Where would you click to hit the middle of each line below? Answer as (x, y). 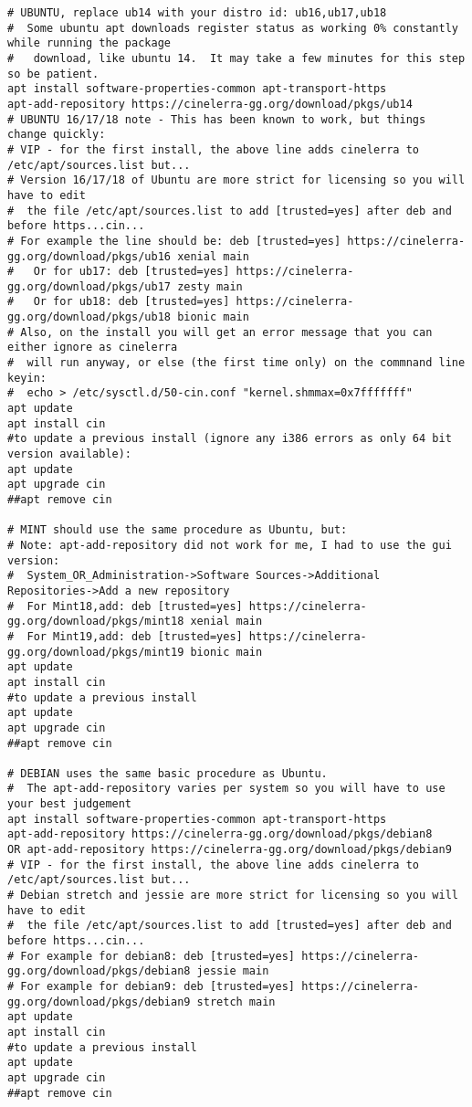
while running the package (89, 43)
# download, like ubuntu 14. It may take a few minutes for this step (236, 58)
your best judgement (70, 804)
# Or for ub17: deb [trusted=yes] (119, 272)
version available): (70, 454)
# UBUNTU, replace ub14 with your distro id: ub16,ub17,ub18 (197, 13)
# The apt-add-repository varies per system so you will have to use (226, 789)
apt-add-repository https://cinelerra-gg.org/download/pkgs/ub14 (210, 104)
